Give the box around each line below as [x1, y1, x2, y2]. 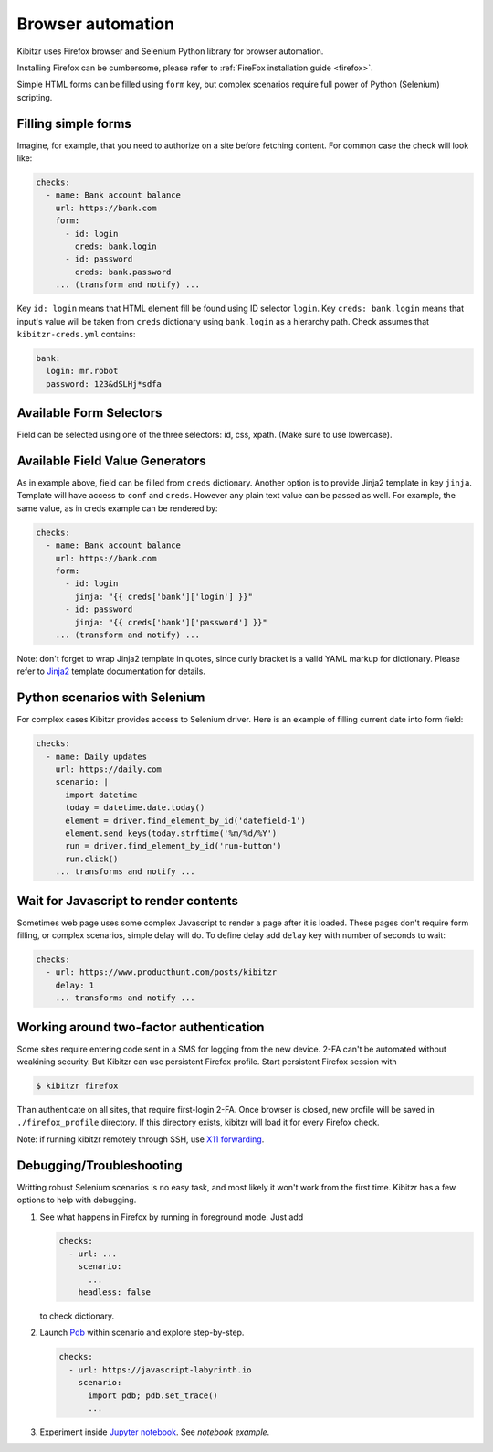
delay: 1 [55, 979, 95, 990]
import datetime [65, 789, 138, 800]
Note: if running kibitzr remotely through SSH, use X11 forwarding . [16, 1134, 265, 1145]
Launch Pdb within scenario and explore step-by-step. [39, 1327, 245, 1339]
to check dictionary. [39, 1310, 115, 1321]
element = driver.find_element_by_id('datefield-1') [65, 815, 306, 826]
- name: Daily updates [46, 751, 148, 762]
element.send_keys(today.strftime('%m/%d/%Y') [65, 827, 278, 838]
